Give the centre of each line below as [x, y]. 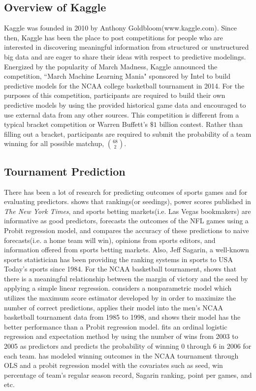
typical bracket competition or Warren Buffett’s [76, 124]
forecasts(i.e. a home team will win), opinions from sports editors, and [110, 240]
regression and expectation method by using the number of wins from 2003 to [121, 336]
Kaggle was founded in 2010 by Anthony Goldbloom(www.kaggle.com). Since [121, 28]
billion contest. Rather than [201, 124]
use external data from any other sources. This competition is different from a [122, 114]
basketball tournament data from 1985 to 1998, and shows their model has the [122, 317]
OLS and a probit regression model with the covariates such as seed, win [113, 365]
